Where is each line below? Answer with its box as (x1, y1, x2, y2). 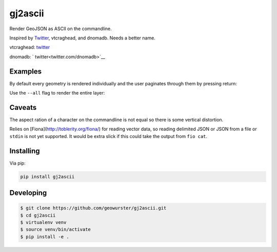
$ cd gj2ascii (20, 212, 56, 218)
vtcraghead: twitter (9, 44, 50, 51)
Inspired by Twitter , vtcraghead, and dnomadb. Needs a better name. (9, 35, 156, 41)
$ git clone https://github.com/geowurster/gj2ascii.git (20, 205, 167, 211)
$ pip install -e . (20, 234, 69, 240)
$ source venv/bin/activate (20, 226, 91, 233)
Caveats (9, 103, 37, 112)
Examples (9, 67, 42, 76)
